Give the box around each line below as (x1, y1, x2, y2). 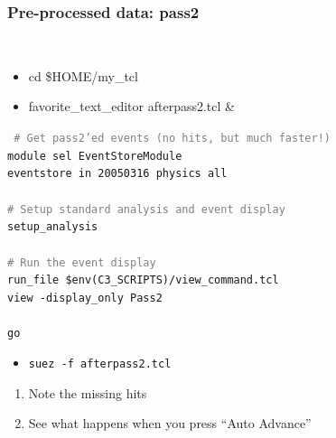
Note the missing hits (28, 383, 147, 402)
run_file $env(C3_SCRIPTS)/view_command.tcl (7, 274, 279, 287)
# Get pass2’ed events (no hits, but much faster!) (14, 132, 331, 145)
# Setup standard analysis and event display (7, 202, 285, 216)
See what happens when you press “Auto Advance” (28, 414, 312, 433)
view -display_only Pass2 (7, 291, 163, 304)
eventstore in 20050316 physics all (7, 167, 228, 181)
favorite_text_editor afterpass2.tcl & (28, 97, 235, 116)
